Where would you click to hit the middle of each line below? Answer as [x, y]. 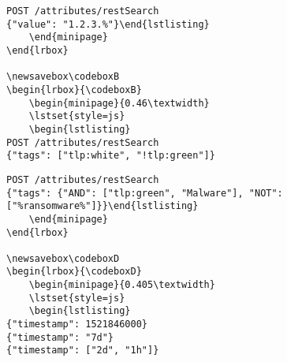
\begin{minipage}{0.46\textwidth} [119, 103]
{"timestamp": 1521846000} [77, 325]
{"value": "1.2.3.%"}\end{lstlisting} [108, 24]
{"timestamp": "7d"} [60, 337]
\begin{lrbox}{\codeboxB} [74, 90]
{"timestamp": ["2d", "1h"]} [83, 351]
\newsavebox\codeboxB [63, 77]
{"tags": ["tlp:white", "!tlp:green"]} [111, 156]
